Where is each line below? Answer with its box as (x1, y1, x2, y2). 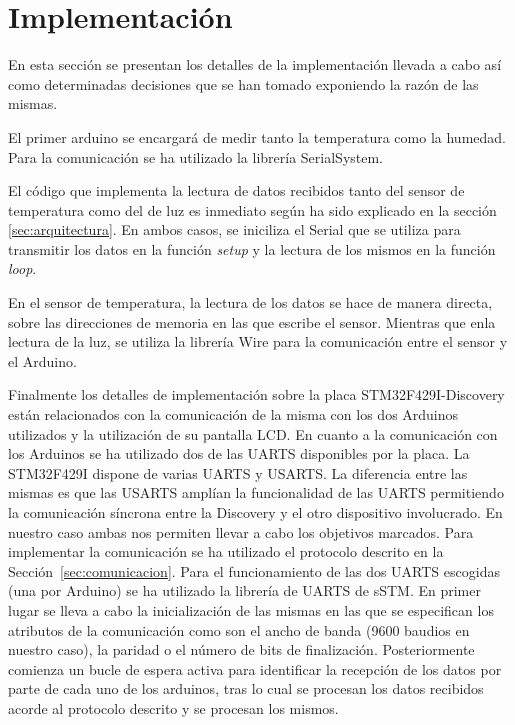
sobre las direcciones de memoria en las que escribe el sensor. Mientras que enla (8, 311, 496, 332)
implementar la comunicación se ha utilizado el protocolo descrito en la (8, 541, 444, 562)
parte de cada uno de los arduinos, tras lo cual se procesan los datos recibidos (8, 678, 484, 699)
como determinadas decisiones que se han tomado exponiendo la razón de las (8, 73, 479, 94)
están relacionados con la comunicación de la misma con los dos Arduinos (8, 404, 459, 425)
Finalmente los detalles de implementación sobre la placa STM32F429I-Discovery (8, 384, 505, 405)
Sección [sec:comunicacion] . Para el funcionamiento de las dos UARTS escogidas (8, 560, 500, 581)
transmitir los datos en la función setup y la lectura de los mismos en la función (8, 238, 496, 259)
